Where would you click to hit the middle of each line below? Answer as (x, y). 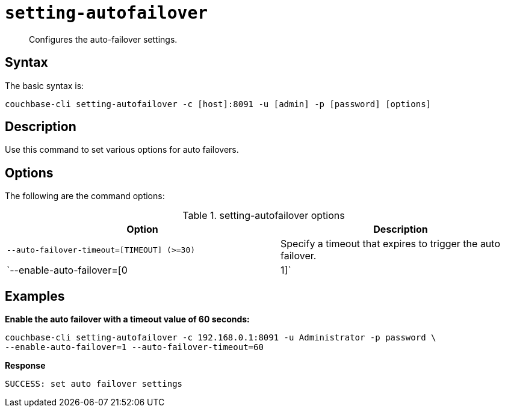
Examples (35, 296)
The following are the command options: (85, 196)
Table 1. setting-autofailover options (264, 216)
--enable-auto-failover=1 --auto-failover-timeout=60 (134, 347)
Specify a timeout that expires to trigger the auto (390, 244)
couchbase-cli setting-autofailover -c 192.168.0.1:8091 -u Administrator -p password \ (221, 338)
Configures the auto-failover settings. (103, 39)
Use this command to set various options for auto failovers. (122, 150)
